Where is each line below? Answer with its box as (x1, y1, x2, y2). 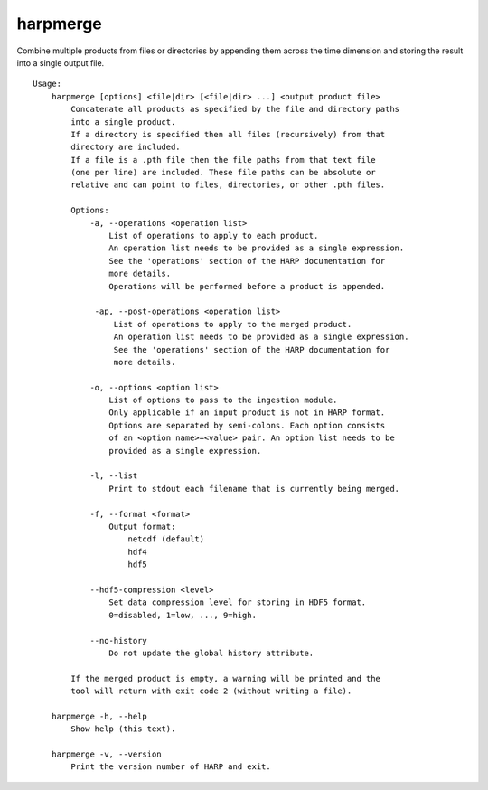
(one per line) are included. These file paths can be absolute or (70, 167, 376, 178)
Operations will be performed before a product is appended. (108, 281, 386, 291)
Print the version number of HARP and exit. (70, 762, 271, 772)
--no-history (89, 635, 148, 645)
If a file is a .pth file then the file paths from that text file (70, 155, 376, 165)
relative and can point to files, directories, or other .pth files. (70, 180, 386, 190)
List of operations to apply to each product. (108, 230, 319, 241)
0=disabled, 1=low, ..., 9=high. (108, 610, 258, 620)
